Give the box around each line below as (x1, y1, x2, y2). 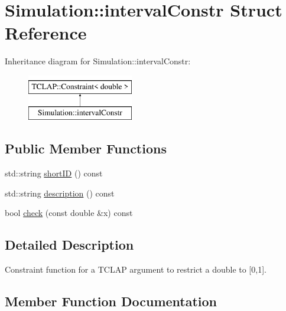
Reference (5, 21, 87, 45)
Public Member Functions (5, 139, 167, 158)
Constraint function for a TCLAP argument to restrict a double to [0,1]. (5, 263, 266, 276)
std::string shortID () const (5, 167, 103, 179)
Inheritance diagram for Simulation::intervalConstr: (5, 55, 191, 67)
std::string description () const (5, 186, 115, 199)
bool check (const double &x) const (5, 207, 133, 219)
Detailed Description (5, 235, 134, 254)
